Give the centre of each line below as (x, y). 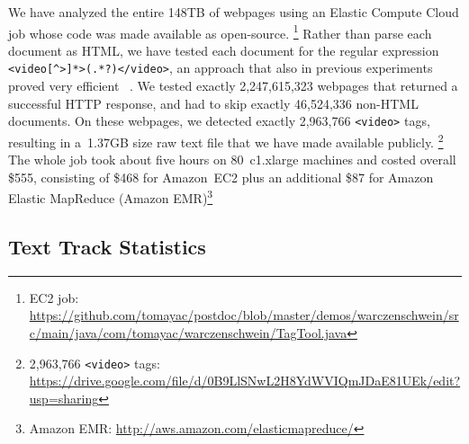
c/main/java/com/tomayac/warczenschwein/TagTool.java (188, 333)
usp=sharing (64, 398)
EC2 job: (54, 297)
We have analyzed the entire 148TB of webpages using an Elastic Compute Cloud (234, 12)
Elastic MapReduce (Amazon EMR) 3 (111, 197)
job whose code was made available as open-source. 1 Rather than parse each (220, 31)
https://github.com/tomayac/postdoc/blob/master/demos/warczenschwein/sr (244, 315)
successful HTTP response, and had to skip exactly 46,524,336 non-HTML (213, 103)
